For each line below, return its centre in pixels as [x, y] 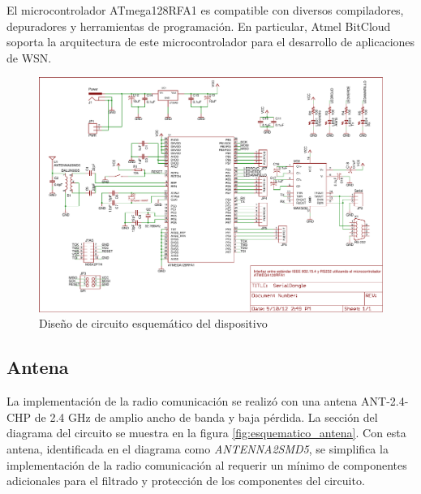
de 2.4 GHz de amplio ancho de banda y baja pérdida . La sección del [206, 417]
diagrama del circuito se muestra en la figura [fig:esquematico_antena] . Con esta [206, 433]
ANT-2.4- [385, 401]
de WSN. [29, 57]
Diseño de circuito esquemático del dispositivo [153, 323]
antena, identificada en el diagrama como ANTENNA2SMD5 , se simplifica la [198, 448]
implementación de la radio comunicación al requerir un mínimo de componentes [207, 464]
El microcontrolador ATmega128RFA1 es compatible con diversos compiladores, [205, 10]
